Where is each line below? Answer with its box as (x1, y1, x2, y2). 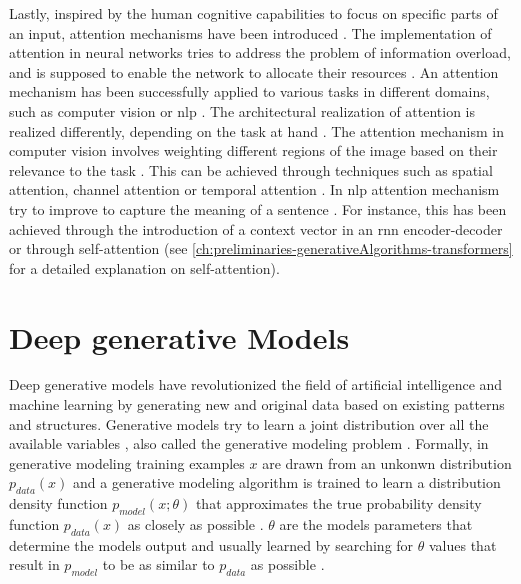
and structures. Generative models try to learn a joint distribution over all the (9, 413, 489, 434)
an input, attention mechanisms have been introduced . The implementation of (9, 22, 492, 43)
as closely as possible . (127, 514, 264, 534)
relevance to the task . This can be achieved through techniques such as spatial (9, 159, 493, 180)
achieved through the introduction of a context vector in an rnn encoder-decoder (9, 218, 503, 239)
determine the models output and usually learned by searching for (9, 534, 414, 555)
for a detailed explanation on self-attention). (9, 257, 280, 278)
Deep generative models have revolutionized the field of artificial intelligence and (9, 374, 503, 395)
